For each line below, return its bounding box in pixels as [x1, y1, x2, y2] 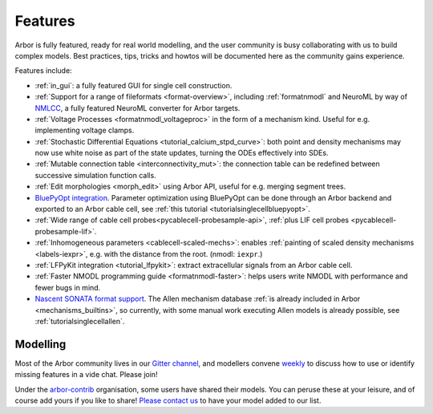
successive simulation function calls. [34, 170, 156, 180]
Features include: [14, 66, 72, 75]
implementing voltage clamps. [34, 125, 135, 136]
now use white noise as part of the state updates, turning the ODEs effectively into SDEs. [34, 148, 329, 158]
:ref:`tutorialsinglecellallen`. [34, 316, 125, 326]
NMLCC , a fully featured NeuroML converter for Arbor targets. [34, 103, 241, 112]
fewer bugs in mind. [34, 282, 101, 292]
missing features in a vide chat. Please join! [14, 370, 158, 379]
